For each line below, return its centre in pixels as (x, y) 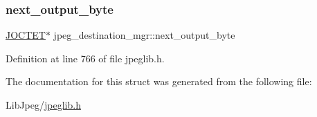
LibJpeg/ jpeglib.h (43, 105)
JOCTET (26, 35)
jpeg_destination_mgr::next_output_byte (144, 35)
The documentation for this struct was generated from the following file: (159, 81)
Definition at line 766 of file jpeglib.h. (85, 58)
